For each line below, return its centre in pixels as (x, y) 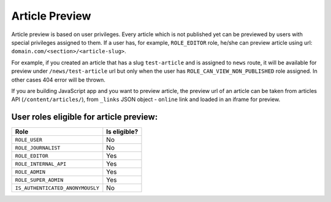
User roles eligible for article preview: (85, 117)
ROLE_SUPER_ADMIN (39, 180)
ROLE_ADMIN (30, 172)
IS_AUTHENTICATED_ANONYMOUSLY (57, 188)
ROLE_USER (29, 140)
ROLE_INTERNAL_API (41, 164)
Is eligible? (122, 132)
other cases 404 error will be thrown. (58, 80)
